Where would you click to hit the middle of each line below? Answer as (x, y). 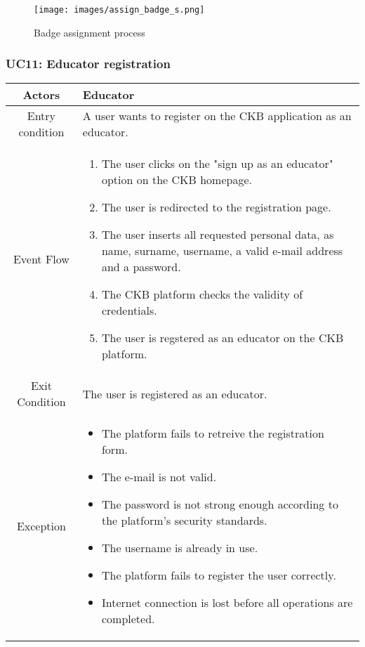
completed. (128, 619)
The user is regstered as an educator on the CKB (223, 338)
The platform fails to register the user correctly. (219, 575)
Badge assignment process (89, 32)
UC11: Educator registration (88, 64)
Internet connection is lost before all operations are (227, 603)
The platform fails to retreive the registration (213, 433)
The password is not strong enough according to (220, 504)
